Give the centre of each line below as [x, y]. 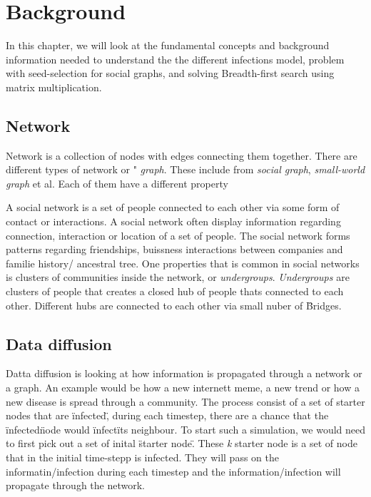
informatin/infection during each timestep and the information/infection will [173, 471]
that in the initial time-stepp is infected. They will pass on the [142, 457]
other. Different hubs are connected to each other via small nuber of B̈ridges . [174, 305]
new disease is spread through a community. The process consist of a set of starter [185, 401]
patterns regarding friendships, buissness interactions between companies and [174, 249]
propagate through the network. [75, 485]
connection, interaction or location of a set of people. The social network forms [178, 235]
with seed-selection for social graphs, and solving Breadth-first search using [170, 73]
